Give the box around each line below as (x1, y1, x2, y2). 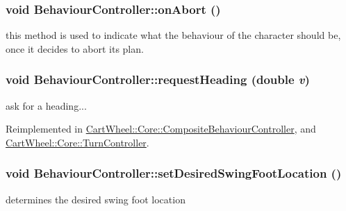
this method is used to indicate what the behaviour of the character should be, (6, 28, 341, 42)
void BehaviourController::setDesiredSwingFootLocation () (6, 164, 342, 182)
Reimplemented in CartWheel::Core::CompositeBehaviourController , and (6, 121, 316, 136)
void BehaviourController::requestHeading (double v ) (6, 71, 310, 88)
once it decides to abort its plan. (6, 41, 144, 56)
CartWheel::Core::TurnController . (6, 135, 149, 149)
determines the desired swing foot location (6, 192, 186, 206)
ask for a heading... (6, 98, 87, 112)
